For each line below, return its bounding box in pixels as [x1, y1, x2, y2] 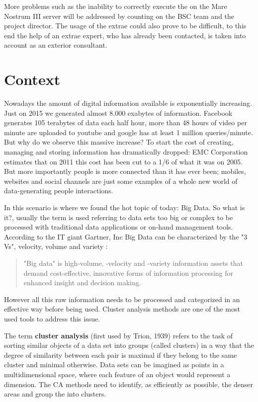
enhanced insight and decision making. [23, 277, 141, 288]
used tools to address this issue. [4, 313, 100, 323]
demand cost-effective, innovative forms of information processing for [23, 267, 234, 278]
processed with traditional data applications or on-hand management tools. [4, 222, 233, 232]
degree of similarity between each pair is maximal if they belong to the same [4, 349, 237, 360]
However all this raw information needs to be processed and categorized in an [4, 294, 240, 304]
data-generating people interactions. [4, 185, 113, 196]
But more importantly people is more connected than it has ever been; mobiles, [4, 166, 246, 176]
